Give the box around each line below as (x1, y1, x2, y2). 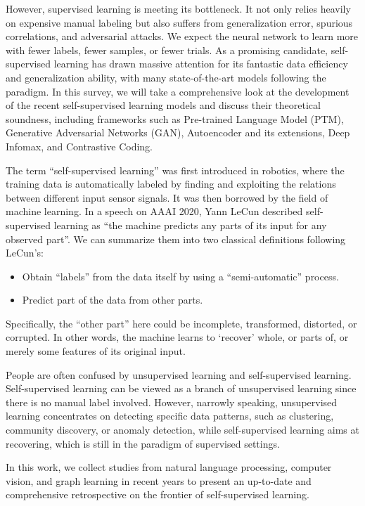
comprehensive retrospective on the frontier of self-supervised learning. (6, 487, 309, 502)
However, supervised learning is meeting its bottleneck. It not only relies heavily (6, 1, 351, 15)
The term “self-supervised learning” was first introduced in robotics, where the (6, 162, 345, 177)
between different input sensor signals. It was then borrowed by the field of (6, 190, 328, 205)
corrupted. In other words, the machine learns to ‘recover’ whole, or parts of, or (6, 330, 349, 344)
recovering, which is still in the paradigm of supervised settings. (6, 436, 280, 450)
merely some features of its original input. (6, 344, 186, 358)
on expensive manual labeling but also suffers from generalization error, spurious (6, 15, 353, 30)
